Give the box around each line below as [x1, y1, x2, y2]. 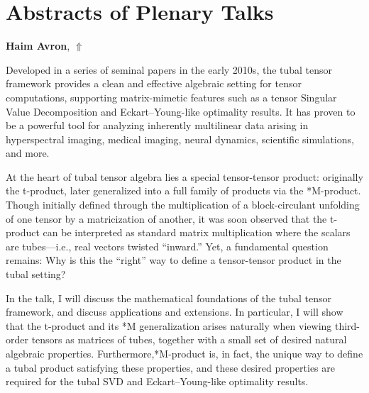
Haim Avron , [6, 38, 70, 53]
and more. [6, 145, 50, 160]
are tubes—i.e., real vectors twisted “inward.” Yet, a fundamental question [6, 238, 329, 253]
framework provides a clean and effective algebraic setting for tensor [6, 76, 302, 91]
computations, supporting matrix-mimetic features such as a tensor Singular [6, 89, 337, 104]
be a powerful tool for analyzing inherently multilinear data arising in [6, 118, 309, 133]
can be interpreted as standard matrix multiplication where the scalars [43, 225, 351, 240]
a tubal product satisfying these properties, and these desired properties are [6, 360, 336, 375]
